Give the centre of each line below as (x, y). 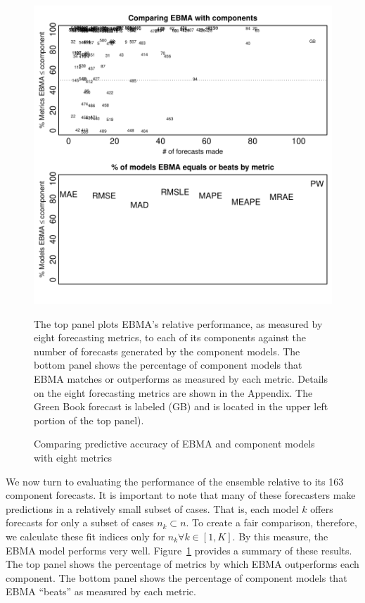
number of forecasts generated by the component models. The (167, 351)
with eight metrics (73, 457)
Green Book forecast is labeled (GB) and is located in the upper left (181, 406)
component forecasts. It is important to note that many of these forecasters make (181, 495)
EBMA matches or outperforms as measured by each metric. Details (181, 378)
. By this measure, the (280, 536)
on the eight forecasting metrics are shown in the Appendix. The (173, 392)
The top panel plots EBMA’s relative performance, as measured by (178, 323)
